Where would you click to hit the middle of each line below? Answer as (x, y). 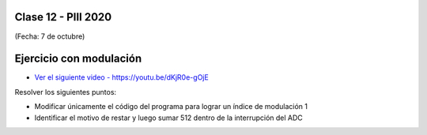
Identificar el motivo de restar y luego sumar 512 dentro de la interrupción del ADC (169, 118)
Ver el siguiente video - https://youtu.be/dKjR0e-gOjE (121, 77)
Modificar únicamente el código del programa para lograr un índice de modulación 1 (171, 107)
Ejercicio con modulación (78, 59)
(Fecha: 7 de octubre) (50, 36)
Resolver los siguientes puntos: (66, 92)
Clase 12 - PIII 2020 (63, 17)
